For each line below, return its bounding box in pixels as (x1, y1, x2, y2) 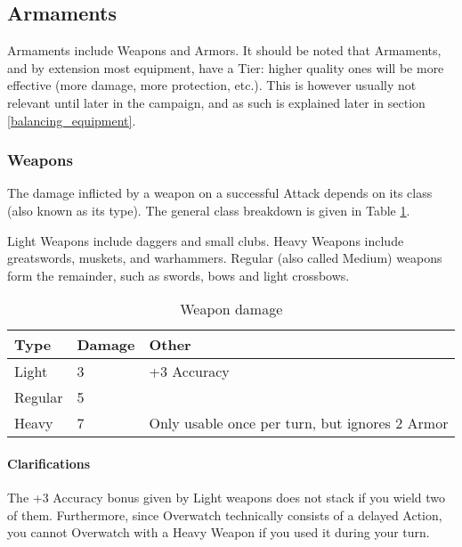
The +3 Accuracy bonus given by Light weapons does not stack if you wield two (7, 488, 446, 507)
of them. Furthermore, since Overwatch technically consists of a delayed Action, (7, 505, 442, 524)
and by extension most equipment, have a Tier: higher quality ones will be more (7, 58, 444, 77)
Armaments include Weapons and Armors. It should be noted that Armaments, (7, 41, 442, 60)
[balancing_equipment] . (7, 110, 136, 129)
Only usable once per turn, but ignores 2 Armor (149, 412, 449, 434)
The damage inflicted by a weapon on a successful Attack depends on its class (7, 184, 433, 202)
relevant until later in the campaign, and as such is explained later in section (7, 93, 426, 111)
